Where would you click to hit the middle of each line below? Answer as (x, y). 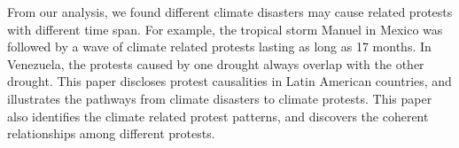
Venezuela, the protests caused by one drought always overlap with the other (216, 63)
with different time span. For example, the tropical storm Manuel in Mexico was (225, 29)
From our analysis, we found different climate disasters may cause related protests (230, 12)
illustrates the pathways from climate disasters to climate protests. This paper (220, 98)
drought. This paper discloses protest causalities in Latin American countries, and (229, 81)
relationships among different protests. (111, 133)
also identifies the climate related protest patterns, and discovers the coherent (218, 116)
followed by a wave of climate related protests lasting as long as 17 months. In (219, 47)
